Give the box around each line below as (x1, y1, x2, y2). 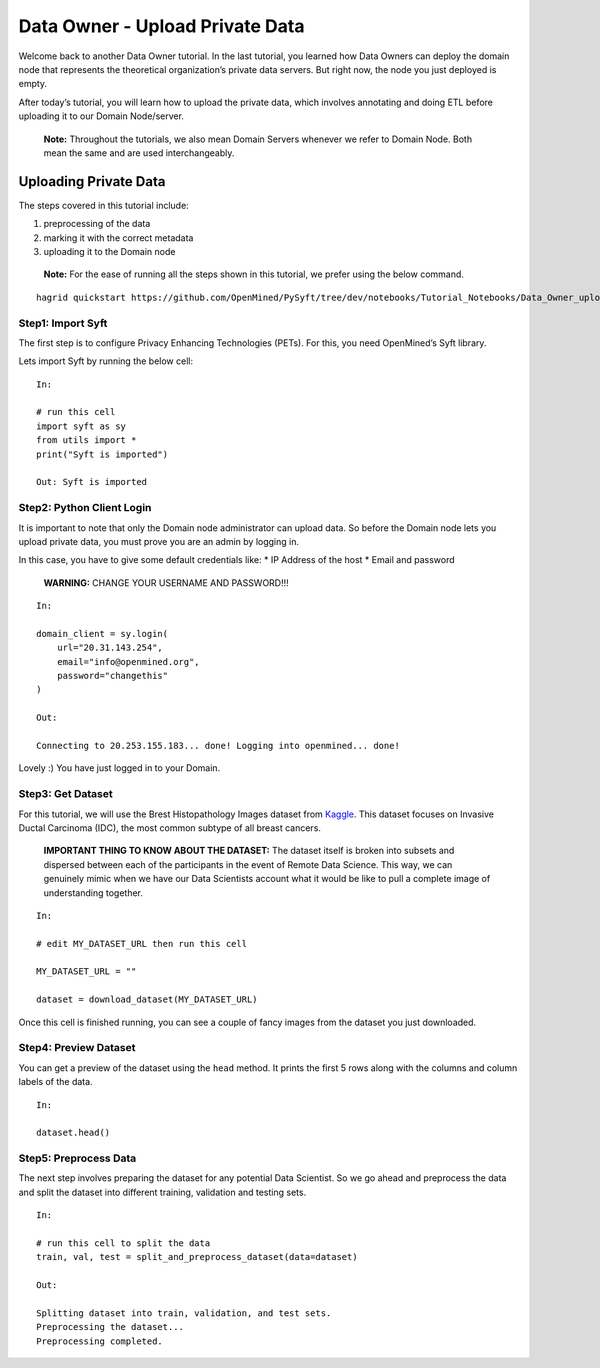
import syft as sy (36, 420, 127, 432)
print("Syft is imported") (36, 448, 169, 460)
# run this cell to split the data (36, 1238, 211, 1249)
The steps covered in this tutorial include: (18, 199, 189, 211)
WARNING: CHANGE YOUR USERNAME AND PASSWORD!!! (43, 576, 289, 589)
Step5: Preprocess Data (18, 1151, 137, 1165)
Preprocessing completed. (36, 1335, 164, 1347)
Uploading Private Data (18, 173, 166, 190)
